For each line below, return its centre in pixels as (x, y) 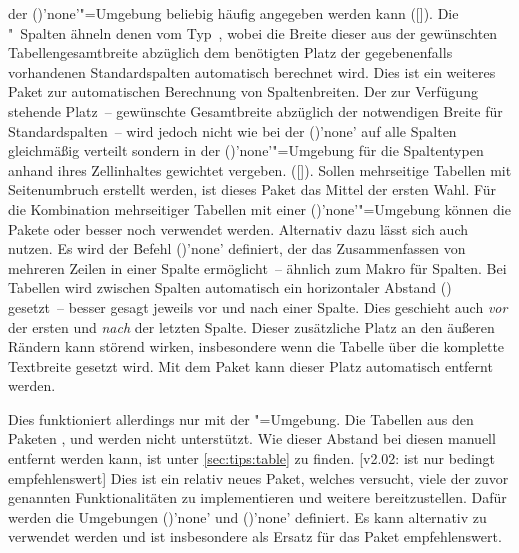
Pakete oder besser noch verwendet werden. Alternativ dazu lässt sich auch (238, 228)
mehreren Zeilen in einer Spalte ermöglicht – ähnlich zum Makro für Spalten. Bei (257, 267)
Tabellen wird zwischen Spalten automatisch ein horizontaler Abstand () (230, 287)
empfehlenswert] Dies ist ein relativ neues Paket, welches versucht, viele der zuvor (258, 477)
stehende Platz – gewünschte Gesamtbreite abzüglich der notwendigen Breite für (255, 110)
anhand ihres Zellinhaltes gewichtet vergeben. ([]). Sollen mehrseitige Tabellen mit (260, 169)
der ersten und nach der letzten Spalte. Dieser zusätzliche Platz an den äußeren (251, 326)
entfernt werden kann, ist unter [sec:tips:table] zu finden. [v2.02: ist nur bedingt (252, 458)
